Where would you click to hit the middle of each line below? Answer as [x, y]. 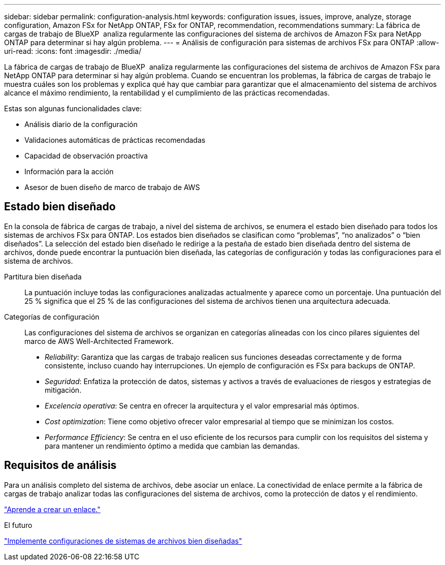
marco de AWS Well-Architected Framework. [99, 341]
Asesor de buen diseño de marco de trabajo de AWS [112, 187]
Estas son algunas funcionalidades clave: [73, 108]
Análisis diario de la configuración [81, 124]
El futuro [18, 525]
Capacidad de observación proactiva [86, 156]
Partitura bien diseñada [43, 276]
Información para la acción [69, 171]
